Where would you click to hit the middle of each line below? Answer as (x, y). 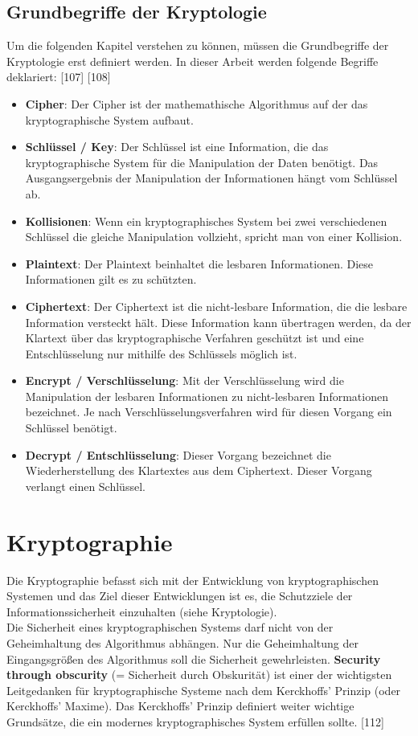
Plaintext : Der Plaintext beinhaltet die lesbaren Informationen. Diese (199, 263)
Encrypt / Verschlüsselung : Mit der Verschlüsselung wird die (184, 380)
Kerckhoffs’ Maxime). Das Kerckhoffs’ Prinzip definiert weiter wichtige (180, 706)
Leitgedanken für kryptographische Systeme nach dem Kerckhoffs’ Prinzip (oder (204, 690)
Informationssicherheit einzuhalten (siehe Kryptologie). (142, 611)
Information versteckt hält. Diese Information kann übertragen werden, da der (218, 322)
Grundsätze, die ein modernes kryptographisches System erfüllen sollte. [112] (195, 721)
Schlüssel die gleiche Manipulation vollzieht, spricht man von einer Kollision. (214, 237)
